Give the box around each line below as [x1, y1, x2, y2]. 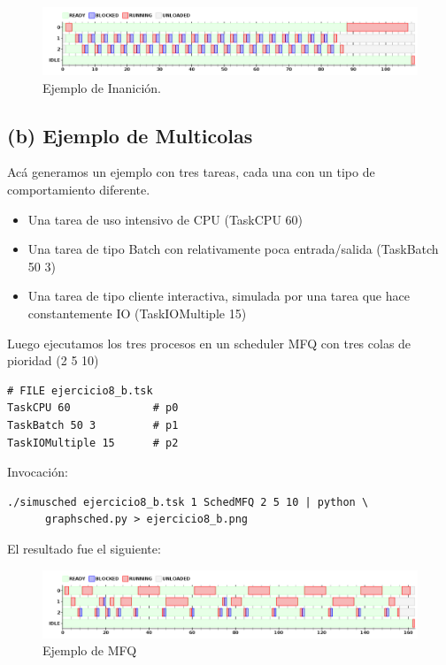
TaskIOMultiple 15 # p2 [7, 436, 179, 449]
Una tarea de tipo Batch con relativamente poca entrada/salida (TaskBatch [27, 240, 439, 258]
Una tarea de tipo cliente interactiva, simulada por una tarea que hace [27, 287, 410, 305]
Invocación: [7, 462, 68, 481]
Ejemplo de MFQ [42, 641, 137, 660]
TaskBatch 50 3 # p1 [7, 418, 179, 432]
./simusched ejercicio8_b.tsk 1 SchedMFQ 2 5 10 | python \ [7, 495, 369, 508]
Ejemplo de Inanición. [42, 78, 161, 96]
